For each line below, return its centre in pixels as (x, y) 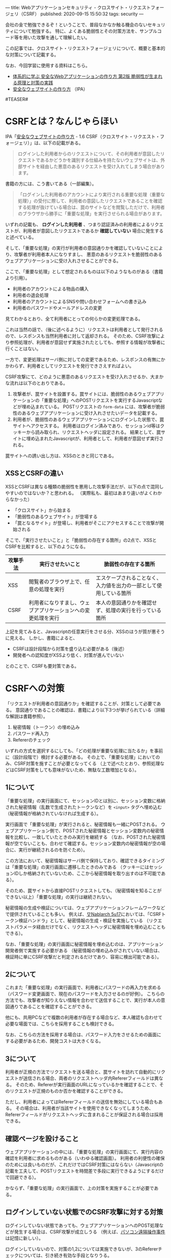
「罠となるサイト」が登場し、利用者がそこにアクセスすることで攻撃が (86, 523)
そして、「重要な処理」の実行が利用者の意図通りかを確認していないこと (80, 248)
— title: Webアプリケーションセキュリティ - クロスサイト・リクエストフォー (85, 7)
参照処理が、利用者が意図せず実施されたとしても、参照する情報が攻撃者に (87, 342)
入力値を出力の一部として (126, 585)
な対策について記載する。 (32, 55)
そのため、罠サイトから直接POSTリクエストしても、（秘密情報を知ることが (83, 890)
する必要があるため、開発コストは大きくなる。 (54, 1041)
